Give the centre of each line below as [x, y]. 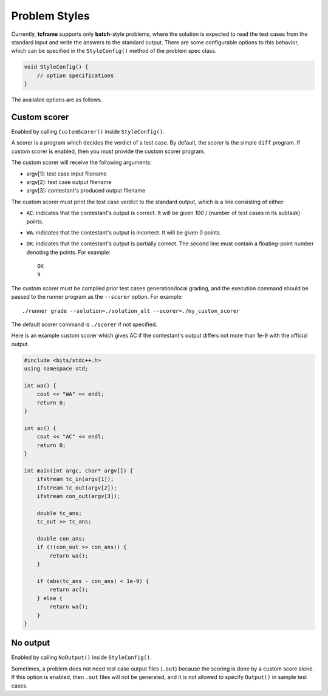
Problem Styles [51, 16]
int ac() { [40, 428]
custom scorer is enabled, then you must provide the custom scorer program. [108, 151]
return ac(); [69, 590]
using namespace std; [56, 369]
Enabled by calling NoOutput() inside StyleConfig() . [81, 657]
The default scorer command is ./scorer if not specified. [84, 324]
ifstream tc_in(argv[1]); [75, 479]
